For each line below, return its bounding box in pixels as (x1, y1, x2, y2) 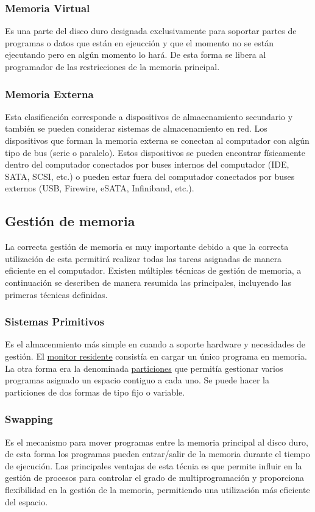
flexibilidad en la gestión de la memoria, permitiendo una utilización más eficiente (5, 483, 310, 496)
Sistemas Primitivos (5, 314, 105, 329)
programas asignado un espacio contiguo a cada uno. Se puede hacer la (5, 374, 269, 386)
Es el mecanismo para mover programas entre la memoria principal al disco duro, (5, 435, 308, 448)
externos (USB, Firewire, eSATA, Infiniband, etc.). (5, 182, 194, 194)
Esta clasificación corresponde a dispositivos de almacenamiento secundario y (5, 110, 293, 123)
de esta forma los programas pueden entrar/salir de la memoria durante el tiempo (5, 447, 310, 460)
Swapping (5, 411, 53, 427)
